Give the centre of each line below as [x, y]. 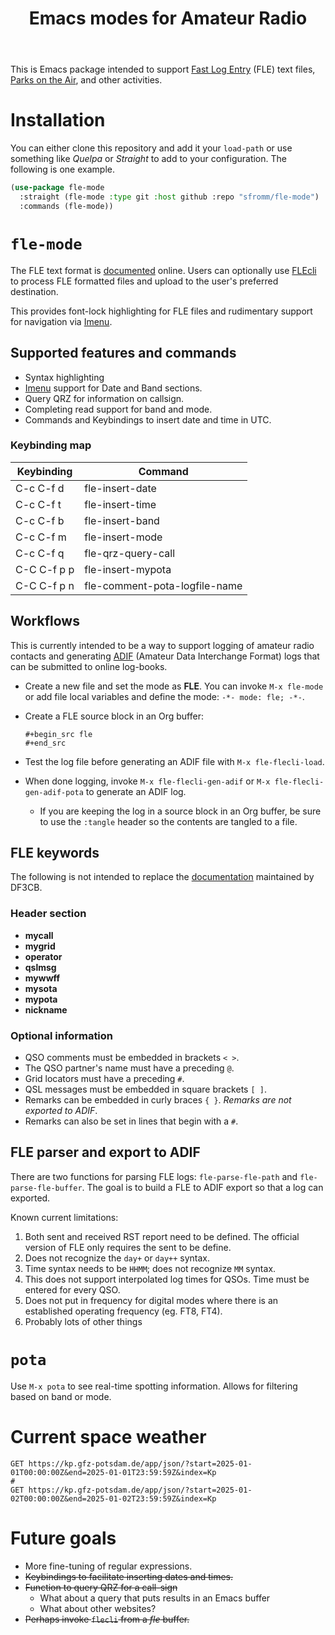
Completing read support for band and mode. [118, 409]
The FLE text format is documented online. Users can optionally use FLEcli [163, 270]
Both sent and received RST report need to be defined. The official [162, 1236]
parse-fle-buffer [46, 1188]
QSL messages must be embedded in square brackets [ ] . [145, 1089]
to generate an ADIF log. [136, 791]
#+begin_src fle [58, 734]
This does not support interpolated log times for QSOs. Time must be [167, 1279]
